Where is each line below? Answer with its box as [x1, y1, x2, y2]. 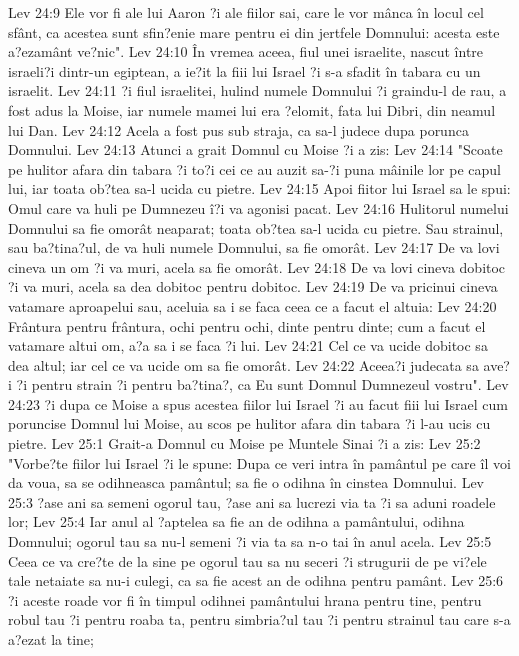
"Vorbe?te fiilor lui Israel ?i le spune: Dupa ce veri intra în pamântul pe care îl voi [8, 452, 511, 473]
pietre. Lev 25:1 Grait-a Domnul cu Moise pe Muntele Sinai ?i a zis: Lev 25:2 [8, 433, 481, 454]
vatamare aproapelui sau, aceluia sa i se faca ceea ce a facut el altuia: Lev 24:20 [8, 295, 497, 316]
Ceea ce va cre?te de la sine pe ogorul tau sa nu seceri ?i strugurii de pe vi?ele [8, 550, 487, 571]
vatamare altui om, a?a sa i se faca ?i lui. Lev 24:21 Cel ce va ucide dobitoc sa [8, 335, 488, 356]
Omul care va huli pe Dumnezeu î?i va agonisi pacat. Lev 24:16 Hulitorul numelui [8, 197, 509, 218]
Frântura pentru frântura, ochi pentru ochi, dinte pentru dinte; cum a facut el [8, 315, 486, 336]
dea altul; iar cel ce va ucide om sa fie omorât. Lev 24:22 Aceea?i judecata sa [8, 354, 479, 375]
